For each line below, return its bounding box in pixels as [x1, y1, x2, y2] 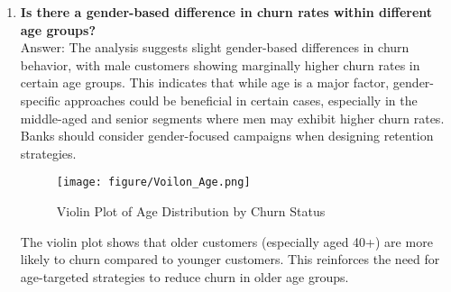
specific [20, 90, 60, 109]
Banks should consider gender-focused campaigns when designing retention [20, 126, 434, 145]
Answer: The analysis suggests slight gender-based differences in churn [20, 38, 410, 57]
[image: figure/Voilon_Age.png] [56, 176, 251, 189]
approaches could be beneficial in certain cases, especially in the [64, 90, 418, 109]
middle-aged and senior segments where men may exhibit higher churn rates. [20, 108, 445, 127]
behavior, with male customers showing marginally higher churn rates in [20, 55, 420, 74]
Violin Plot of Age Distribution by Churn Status [56, 202, 326, 220]
